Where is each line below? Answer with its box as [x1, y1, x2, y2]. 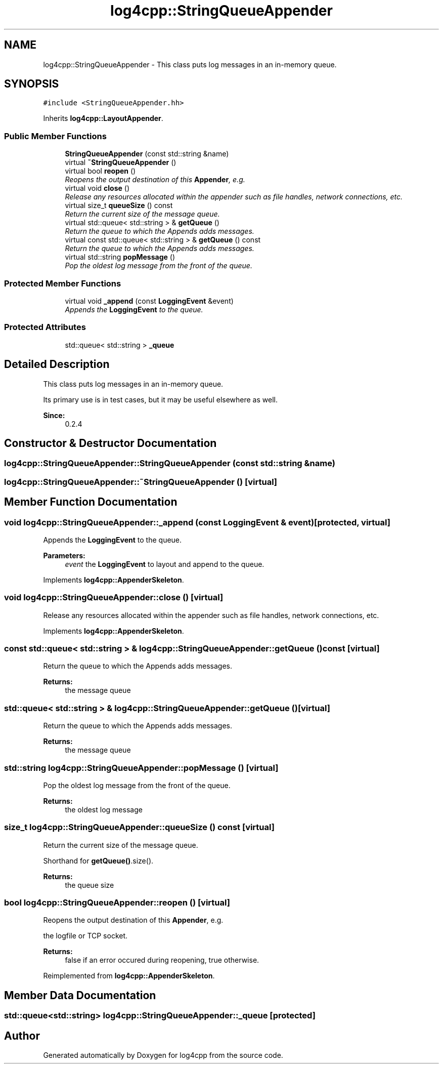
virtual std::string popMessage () [65, 253, 175, 262]
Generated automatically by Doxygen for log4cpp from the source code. [43, 1051, 283, 1060]
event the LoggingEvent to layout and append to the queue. [65, 559, 264, 568]
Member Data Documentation [4, 989, 156, 1002]
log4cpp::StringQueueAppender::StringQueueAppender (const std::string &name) [4, 458, 335, 469]
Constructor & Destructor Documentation [4, 436, 217, 449]
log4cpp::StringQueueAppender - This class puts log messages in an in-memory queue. [43, 60, 337, 69]
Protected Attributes [4, 322, 86, 333]
